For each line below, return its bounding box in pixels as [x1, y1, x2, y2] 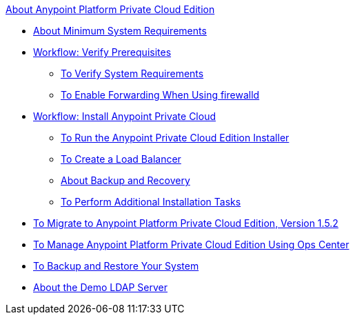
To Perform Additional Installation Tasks [61, 196, 241, 208]
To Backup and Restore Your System [33, 260, 199, 272]
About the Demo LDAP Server [33, 281, 168, 293]
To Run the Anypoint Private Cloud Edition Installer [61, 132, 290, 143]
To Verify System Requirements [61, 68, 204, 79]
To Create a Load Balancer [61, 153, 181, 165]
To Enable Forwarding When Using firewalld [61, 89, 260, 101]
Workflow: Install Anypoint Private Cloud [33, 110, 216, 122]
